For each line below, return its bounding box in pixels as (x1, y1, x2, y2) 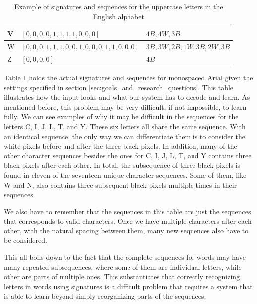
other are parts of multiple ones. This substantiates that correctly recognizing (4, 271, 240, 282)
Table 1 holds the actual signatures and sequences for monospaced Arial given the (4, 72, 253, 82)
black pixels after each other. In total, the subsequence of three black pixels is (4, 160, 241, 170)
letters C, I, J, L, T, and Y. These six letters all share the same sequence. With (4, 121, 246, 131)
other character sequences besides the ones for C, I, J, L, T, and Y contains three (4, 150, 252, 160)
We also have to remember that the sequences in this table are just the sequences (4, 206, 251, 216)
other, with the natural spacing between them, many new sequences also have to (4, 225, 249, 235)
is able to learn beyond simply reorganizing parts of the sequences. (4, 291, 206, 301)
